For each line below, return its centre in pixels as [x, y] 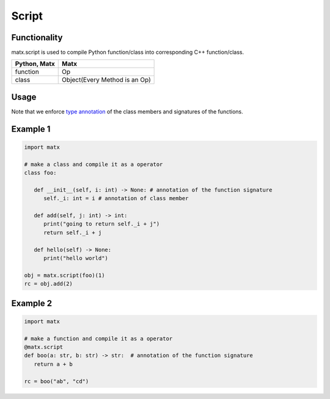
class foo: [40, 173]
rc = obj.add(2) [49, 284]
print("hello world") [76, 258]
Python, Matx [35, 64]
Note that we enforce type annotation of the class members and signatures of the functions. [127, 111]
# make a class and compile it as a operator [94, 164]
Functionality [37, 38]
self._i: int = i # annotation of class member [116, 199]
